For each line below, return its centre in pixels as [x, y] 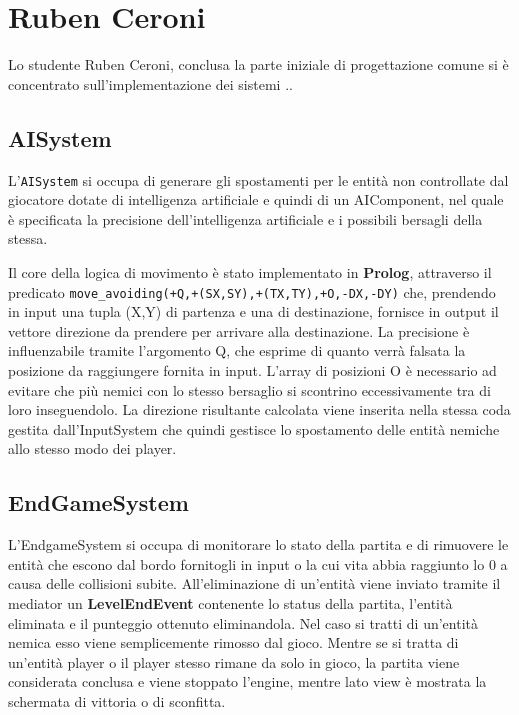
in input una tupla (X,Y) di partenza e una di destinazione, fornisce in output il [253, 311]
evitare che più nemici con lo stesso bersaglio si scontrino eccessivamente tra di [249, 389]
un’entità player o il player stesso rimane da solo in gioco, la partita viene [234, 661]
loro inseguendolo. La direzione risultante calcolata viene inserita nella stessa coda [259, 409]
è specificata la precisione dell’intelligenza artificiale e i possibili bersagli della [245, 218]
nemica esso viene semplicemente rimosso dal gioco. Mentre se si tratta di [233, 642]
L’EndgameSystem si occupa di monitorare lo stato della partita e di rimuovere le [258, 544]
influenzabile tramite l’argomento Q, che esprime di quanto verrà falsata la [237, 350]
